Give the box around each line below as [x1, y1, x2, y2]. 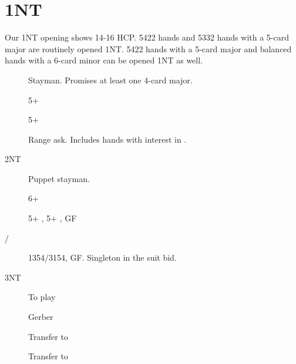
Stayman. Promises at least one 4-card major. [28, 73, 193, 86]
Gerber [28, 311, 53, 323]
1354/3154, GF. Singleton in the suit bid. [28, 251, 177, 264]
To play [28, 291, 56, 303]
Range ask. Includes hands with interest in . [28, 133, 187, 145]
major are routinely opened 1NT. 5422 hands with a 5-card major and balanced [5, 42, 292, 55]
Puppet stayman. [28, 172, 90, 184]
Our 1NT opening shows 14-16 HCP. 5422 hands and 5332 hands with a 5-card [5, 31, 289, 43]
